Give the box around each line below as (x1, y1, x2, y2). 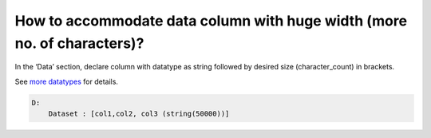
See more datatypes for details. (14, 77, 119, 86)
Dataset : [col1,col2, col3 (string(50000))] (48, 109, 230, 119)
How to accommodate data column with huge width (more (14, 12, 407, 30)
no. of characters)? (14, 34, 144, 52)
